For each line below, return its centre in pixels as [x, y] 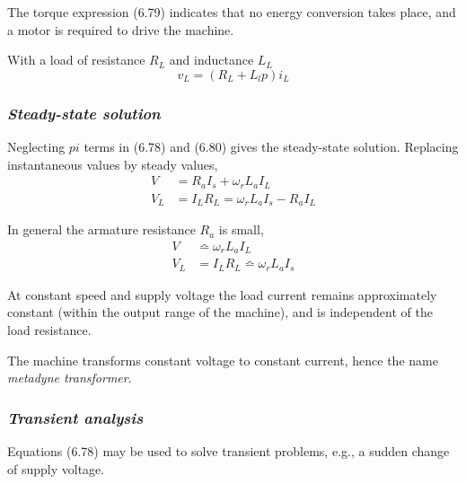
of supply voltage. [56, 468]
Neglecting [36, 146]
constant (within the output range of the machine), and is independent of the [220, 312]
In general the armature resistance [101, 229]
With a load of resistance [76, 60]
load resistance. [49, 329]
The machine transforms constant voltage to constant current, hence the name [223, 360]
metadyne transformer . [70, 378]
